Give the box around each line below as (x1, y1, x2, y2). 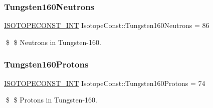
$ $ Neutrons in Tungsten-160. (6, 36, 101, 47)
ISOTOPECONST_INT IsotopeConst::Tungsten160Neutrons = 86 (4, 20, 209, 30)
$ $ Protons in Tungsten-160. (6, 94, 97, 105)
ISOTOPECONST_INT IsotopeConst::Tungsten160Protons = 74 (4, 77, 205, 88)
